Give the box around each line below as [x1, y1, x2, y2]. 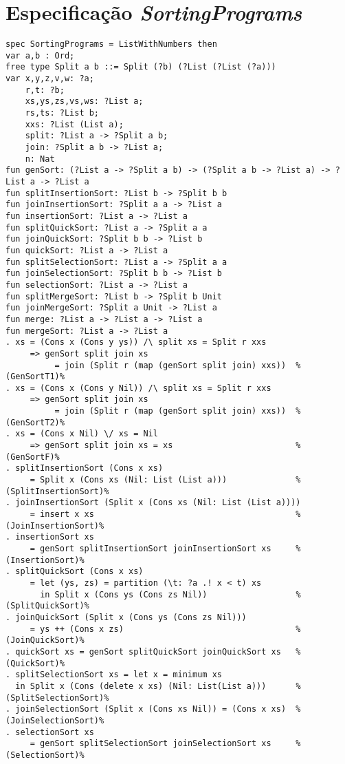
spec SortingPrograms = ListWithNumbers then [5, 39, 217, 50]
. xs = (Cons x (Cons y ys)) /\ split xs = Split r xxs [5, 337, 267, 348]
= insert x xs [30, 509, 94, 520]
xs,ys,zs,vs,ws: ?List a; [25, 96, 144, 107]
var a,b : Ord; [5, 50, 75, 61]
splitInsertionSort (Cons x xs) [15, 463, 164, 474]
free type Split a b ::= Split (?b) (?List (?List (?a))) [5, 62, 276, 72]
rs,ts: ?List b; [25, 108, 100, 118]
